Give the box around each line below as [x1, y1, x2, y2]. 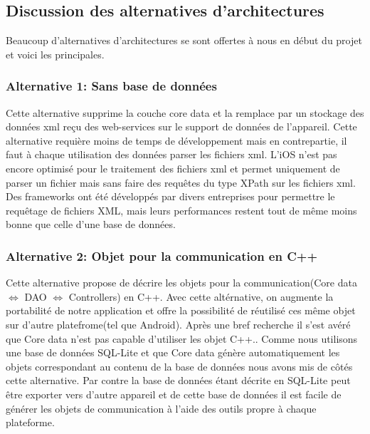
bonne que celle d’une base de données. [6, 217, 176, 232]
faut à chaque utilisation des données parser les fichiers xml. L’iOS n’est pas [6, 147, 337, 162]
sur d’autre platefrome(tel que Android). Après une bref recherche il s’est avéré [6, 316, 351, 331]
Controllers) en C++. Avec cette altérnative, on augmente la [68, 289, 334, 304]
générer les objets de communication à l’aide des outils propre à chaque [6, 401, 317, 415]
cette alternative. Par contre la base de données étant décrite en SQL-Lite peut [6, 373, 351, 388]
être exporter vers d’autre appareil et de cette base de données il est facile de [6, 386, 342, 401]
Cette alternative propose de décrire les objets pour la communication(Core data [6, 275, 357, 290]
